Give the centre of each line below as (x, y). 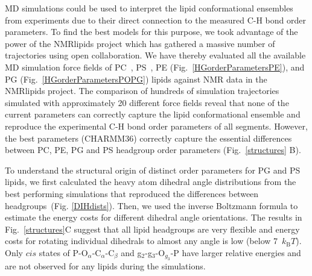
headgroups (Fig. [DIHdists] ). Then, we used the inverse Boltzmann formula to (151, 205)
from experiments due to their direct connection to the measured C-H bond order (155, 20)
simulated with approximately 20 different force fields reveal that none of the (147, 102)
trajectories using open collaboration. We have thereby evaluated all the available (155, 55)
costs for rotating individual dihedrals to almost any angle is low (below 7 (142, 241)
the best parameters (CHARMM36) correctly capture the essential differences (148, 138)
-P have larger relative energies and (236, 252)
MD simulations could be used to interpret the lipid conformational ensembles (149, 8)
